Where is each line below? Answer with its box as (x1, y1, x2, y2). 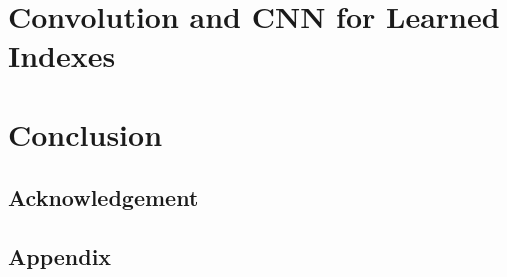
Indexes (8, 35, 116, 76)
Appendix (8, 241, 112, 272)
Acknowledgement (8, 182, 199, 213)
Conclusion (8, 113, 163, 154)
